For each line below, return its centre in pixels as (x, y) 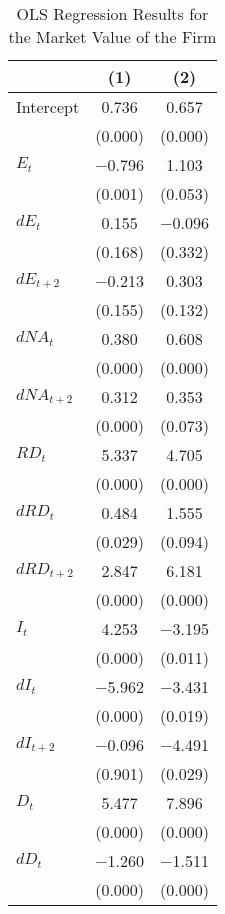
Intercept (48, 106)
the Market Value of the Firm (112, 36)
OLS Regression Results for (112, 13)
